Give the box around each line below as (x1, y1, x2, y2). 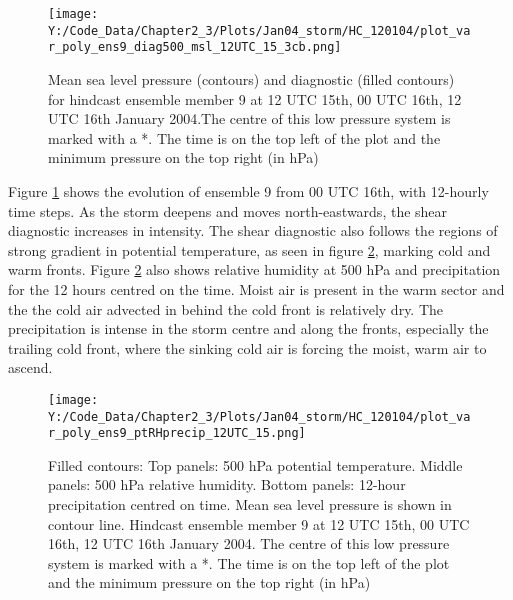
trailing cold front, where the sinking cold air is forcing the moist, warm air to (8, 337, 487, 358)
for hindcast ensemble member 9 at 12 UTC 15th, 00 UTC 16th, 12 (48, 88, 462, 109)
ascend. (8, 357, 53, 378)
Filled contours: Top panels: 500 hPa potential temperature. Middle (48, 454, 463, 475)
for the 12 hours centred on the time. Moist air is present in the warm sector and (8, 278, 505, 299)
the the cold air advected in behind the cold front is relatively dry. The (8, 298, 444, 319)
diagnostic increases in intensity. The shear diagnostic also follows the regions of (8, 220, 498, 241)
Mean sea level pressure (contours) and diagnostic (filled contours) (48, 68, 455, 89)
